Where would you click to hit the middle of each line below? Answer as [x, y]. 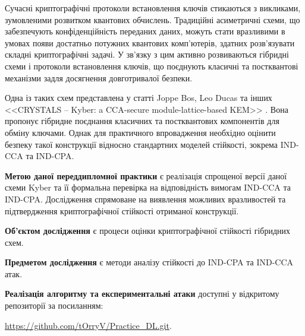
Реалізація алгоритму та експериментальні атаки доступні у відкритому [142, 294]
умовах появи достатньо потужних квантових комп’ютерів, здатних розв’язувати [150, 42]
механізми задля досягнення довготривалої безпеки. [99, 77]
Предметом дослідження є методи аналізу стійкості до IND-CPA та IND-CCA [149, 262]
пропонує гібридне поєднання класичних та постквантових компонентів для [142, 121]
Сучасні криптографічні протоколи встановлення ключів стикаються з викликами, [153, 8]
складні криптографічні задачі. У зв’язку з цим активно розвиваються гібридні [147, 54]
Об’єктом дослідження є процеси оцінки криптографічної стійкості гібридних [148, 231]
